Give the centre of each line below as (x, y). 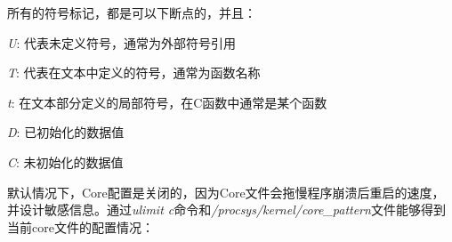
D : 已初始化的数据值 (66, 132)
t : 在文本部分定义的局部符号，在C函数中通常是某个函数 (167, 102)
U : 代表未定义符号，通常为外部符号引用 (121, 42)
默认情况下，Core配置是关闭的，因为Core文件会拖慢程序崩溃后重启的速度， (226, 192)
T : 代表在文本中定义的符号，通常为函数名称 (134, 73)
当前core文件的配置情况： (81, 226)
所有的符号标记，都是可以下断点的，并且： (132, 12)
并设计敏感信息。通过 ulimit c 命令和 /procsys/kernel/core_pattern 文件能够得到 (226, 210)
